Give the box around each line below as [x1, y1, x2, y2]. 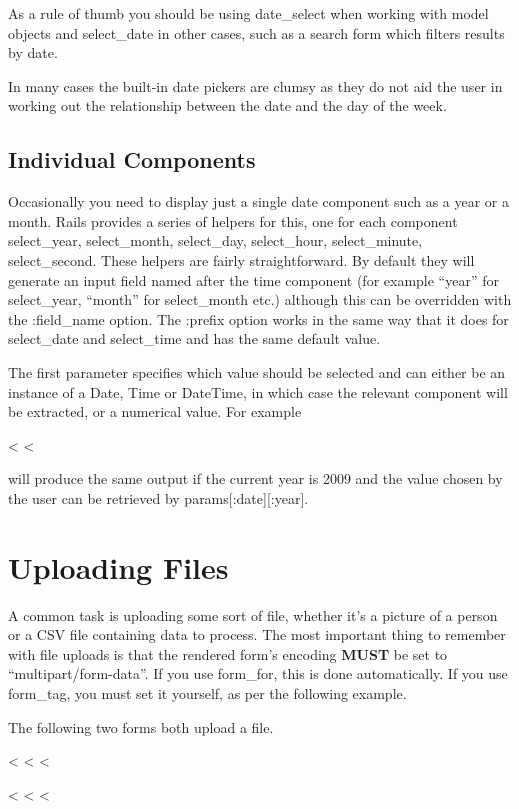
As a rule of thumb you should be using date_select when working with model [8, 3, 489, 23]
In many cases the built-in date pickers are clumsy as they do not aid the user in [8, 75, 503, 96]
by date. [8, 42, 58, 63]
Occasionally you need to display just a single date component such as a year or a [8, 191, 510, 212]
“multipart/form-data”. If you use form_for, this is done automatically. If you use [8, 663, 508, 684]
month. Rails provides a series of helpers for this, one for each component [8, 210, 458, 231]
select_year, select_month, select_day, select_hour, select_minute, [8, 230, 423, 251]
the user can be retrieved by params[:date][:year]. [8, 487, 309, 508]
